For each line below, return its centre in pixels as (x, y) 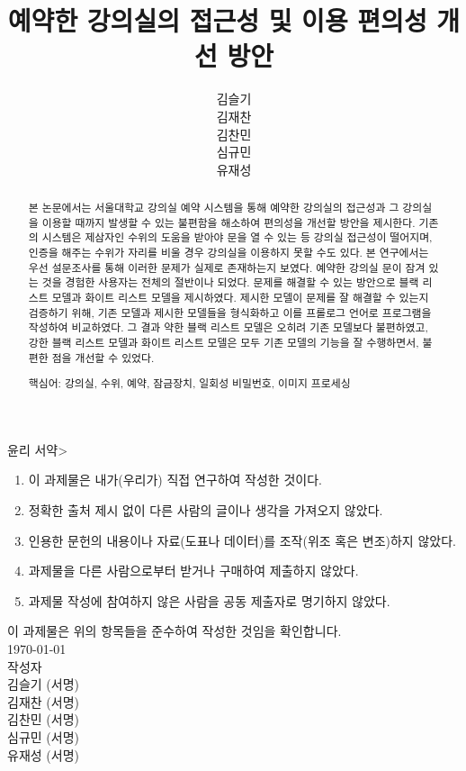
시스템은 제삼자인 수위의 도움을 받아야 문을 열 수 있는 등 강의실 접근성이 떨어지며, (237, 237)
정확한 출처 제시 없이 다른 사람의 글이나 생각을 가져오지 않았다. (206, 510)
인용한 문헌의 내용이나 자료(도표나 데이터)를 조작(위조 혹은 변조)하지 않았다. (242, 540)
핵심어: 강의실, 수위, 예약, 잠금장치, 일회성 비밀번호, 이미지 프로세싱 (189, 383)
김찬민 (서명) (43, 719)
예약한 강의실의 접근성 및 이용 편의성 (217, 20)
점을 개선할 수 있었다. (103, 357)
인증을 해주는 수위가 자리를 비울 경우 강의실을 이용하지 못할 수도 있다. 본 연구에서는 (229, 253)
